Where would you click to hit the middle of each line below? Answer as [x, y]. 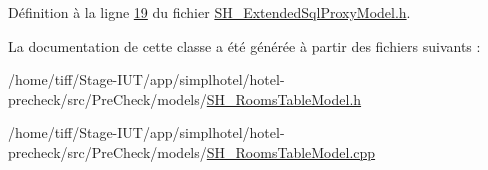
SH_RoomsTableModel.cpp [291, 151]
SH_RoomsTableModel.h [284, 98]
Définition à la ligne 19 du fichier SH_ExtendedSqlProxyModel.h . [209, 12]
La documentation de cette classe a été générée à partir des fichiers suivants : [244, 45]
